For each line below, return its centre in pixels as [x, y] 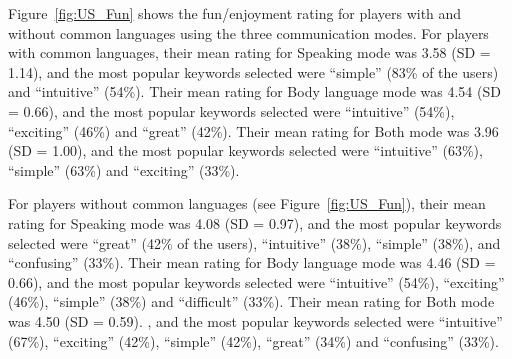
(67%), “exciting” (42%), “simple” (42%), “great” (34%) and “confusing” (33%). [253, 340]
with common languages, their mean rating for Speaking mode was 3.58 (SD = [249, 52]
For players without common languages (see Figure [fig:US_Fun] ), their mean [247, 203]
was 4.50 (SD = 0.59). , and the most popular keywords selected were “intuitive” [255, 320]
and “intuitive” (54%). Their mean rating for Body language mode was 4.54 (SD [254, 91]
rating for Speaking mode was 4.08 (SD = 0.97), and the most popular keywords [255, 222]
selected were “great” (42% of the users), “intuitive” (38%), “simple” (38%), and [254, 242]
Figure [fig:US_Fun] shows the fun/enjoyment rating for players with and [235, 13]
